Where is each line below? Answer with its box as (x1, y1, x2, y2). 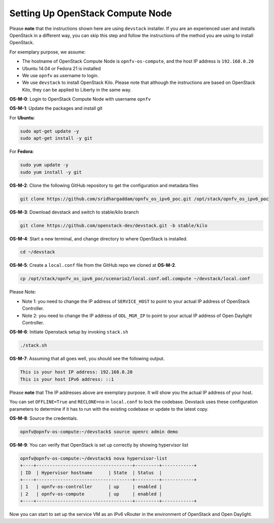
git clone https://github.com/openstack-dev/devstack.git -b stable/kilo (20, 223, 208, 228)
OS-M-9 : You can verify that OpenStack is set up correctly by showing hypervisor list (9, 442, 189, 448)
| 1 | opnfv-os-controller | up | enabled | (20, 484, 162, 490)
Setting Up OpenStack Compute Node (9, 8, 172, 19)
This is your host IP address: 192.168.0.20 (20, 369, 133, 375)
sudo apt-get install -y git (20, 135, 93, 141)
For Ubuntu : (9, 114, 35, 120)
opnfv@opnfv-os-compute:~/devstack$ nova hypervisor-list (20, 455, 167, 461)
